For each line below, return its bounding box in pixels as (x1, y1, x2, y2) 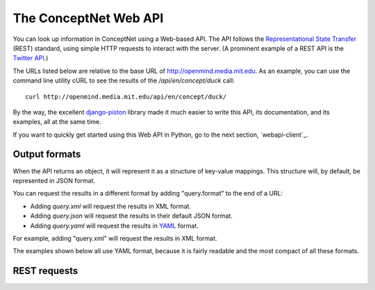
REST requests (12, 265, 78, 277)
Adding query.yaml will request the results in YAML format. (30, 221, 199, 230)
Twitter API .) (12, 54, 49, 62)
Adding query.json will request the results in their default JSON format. (30, 212, 233, 220)
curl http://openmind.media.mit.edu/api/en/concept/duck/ (25, 92, 227, 101)
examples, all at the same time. (12, 118, 102, 126)
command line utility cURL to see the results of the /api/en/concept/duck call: (12, 76, 235, 85)
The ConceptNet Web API (12, 10, 164, 26)
